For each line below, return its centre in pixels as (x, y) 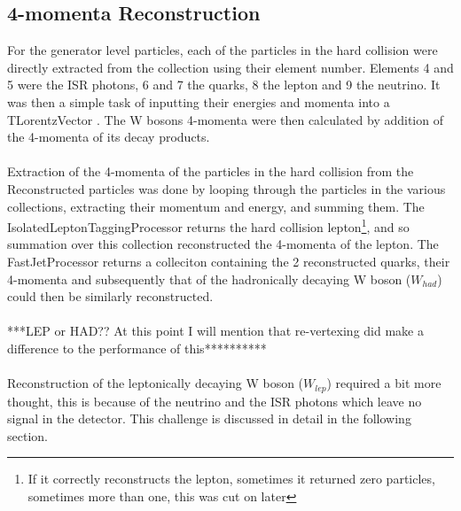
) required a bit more (384, 383)
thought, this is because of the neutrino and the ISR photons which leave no (215, 401)
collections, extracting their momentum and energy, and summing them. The (216, 206)
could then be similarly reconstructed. (110, 296)
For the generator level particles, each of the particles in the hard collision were (223, 50)
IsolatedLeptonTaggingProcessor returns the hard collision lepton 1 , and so (208, 225)
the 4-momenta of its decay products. (109, 137)
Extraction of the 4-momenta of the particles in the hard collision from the (211, 171)
